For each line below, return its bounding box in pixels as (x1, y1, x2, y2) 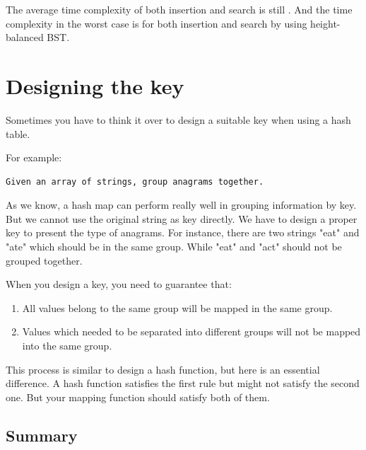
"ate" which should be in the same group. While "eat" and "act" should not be (6, 239, 342, 254)
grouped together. (6, 253, 83, 267)
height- (310, 16, 341, 30)
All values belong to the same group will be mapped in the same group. (22, 300, 333, 315)
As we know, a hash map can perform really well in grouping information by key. (6, 197, 357, 212)
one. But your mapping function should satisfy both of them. (6, 389, 270, 404)
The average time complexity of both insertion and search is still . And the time (6, 2, 353, 16)
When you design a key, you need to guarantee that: (6, 277, 232, 292)
